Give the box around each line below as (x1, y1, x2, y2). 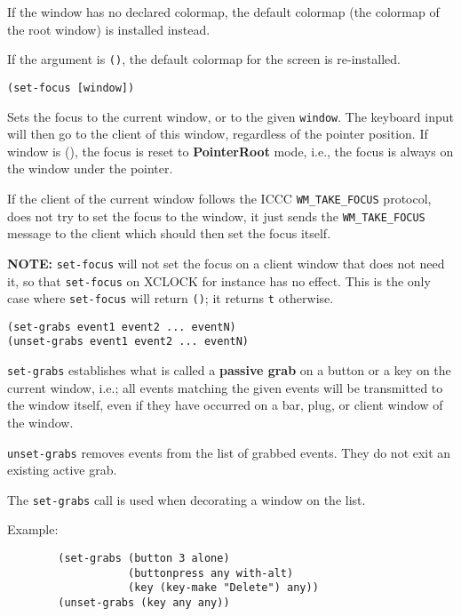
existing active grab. (7, 460, 117, 479)
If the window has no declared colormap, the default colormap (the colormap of (7, 3, 440, 20)
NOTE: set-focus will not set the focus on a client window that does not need (7, 253, 445, 272)
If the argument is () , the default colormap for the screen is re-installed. (7, 50, 401, 68)
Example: (7, 520, 59, 539)
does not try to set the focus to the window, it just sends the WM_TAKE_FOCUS (7, 206, 425, 225)
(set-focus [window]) (7, 81, 135, 94)
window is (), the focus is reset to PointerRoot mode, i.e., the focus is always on (7, 141, 454, 160)
